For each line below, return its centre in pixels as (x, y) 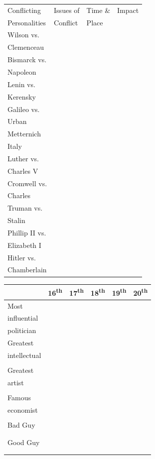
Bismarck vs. (27, 59)
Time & (98, 10)
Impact (128, 10)
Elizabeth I (24, 245)
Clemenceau (26, 47)
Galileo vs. (24, 109)
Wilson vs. (23, 35)
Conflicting (24, 10)
